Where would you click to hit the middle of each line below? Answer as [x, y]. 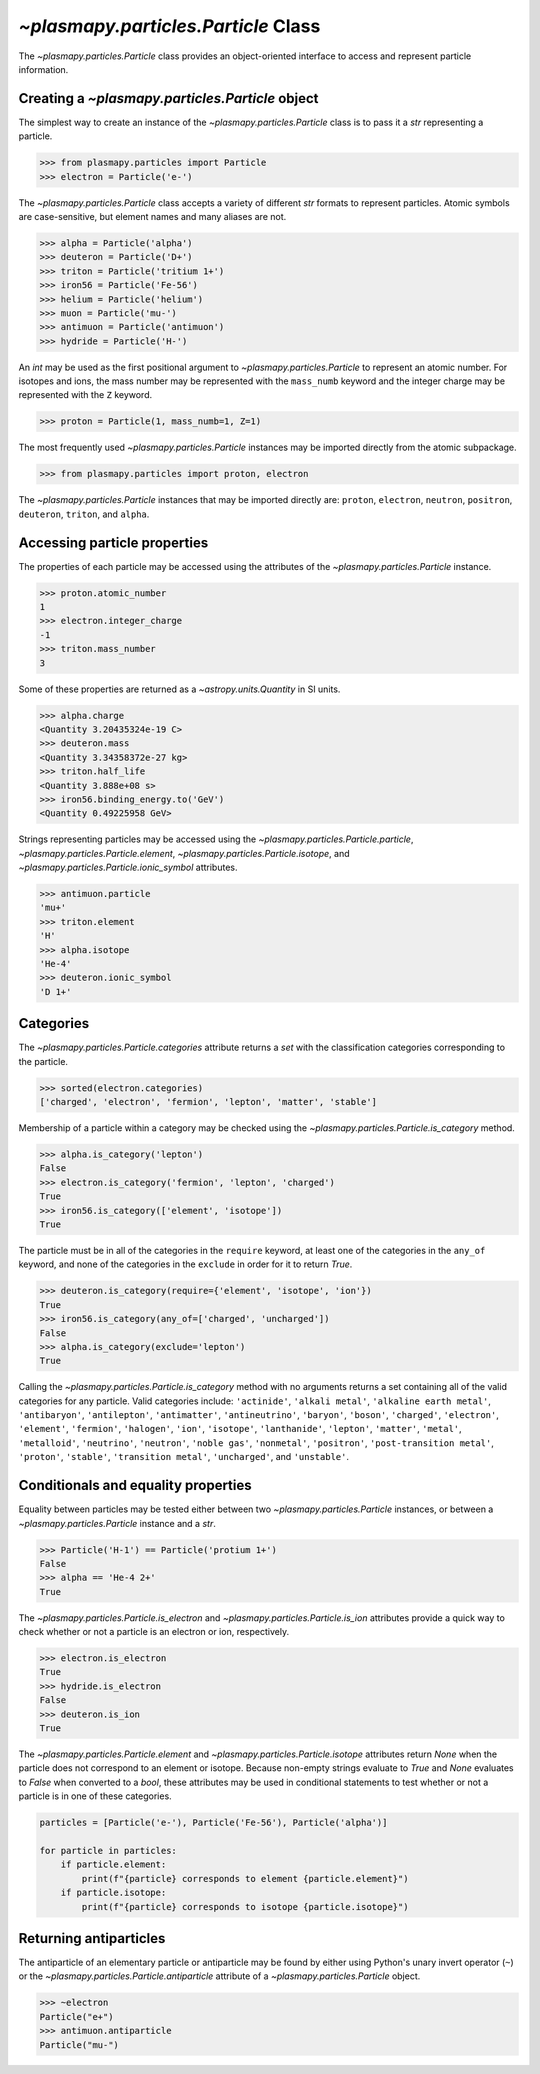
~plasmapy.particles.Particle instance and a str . [117, 1523]
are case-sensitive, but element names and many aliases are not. [152, 216]
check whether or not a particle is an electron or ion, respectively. [154, 1632]
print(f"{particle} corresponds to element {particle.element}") [245, 1878]
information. [43, 69]
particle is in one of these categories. [95, 1796]
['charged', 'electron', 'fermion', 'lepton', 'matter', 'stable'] [208, 1102]
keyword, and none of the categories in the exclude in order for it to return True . [185, 1264]
